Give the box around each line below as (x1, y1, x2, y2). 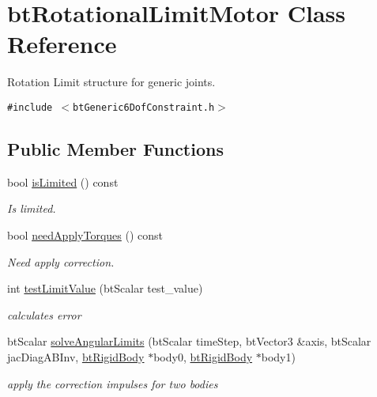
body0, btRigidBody (153, 348, 253, 365)
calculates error (7, 306, 81, 323)
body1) (261, 348, 296, 365)
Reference (7, 28, 117, 60)
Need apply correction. (7, 253, 115, 270)
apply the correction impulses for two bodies (7, 375, 218, 391)
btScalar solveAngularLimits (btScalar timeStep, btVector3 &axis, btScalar (7, 333, 371, 350)
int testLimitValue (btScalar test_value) (7, 280, 203, 297)
